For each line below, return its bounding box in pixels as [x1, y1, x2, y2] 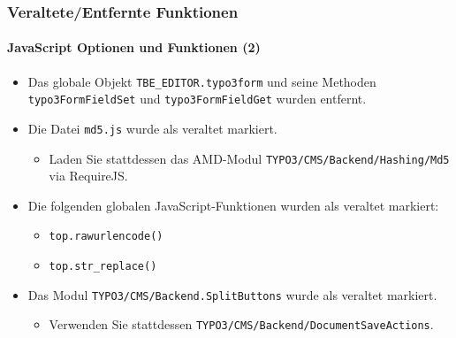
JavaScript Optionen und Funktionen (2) [7, 38, 261, 57]
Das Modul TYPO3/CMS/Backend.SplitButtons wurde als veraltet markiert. [27, 285, 437, 303]
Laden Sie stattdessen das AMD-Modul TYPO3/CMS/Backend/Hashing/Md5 [49, 149, 450, 167]
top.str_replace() [49, 260, 157, 273]
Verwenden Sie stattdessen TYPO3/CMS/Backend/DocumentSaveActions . [49, 315, 434, 334]
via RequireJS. [49, 166, 128, 185]
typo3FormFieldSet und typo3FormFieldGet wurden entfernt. [27, 89, 367, 108]
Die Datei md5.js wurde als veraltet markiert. [27, 119, 277, 137]
